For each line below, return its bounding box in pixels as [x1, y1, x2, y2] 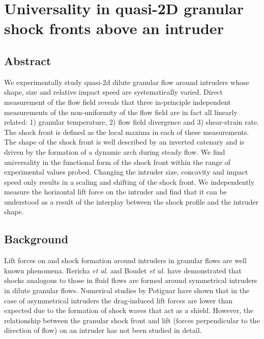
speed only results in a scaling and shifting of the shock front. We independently [4, 176, 255, 187]
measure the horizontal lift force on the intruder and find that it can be [4, 186, 227, 197]
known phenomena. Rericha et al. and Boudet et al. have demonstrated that [4, 265, 242, 275]
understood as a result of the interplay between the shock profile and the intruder [4, 196, 259, 207]
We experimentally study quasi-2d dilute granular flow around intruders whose [4, 76, 249, 87]
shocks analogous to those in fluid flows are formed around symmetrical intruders [4, 275, 257, 286]
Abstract [4, 52, 51, 68]
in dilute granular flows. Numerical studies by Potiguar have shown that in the [4, 285, 250, 296]
